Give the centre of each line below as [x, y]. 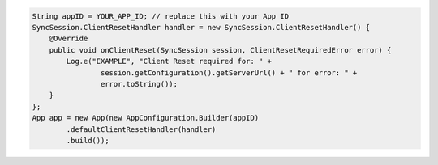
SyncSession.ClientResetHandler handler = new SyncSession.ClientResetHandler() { [201, 27]
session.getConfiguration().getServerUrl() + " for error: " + [229, 72]
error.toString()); [139, 84]
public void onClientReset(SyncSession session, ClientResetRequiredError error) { [220, 50]
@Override [69, 39]
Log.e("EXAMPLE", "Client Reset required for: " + [169, 61]
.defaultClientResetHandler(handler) [141, 129]
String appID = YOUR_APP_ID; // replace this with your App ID [161, 16]
